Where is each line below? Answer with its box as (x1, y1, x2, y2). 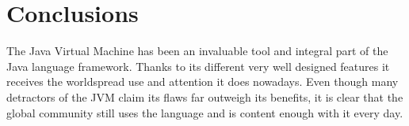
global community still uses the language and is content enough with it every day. (6, 104, 403, 120)
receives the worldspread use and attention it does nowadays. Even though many (6, 73, 399, 90)
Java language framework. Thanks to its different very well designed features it (6, 57, 390, 74)
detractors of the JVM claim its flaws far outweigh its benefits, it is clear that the (6, 88, 403, 105)
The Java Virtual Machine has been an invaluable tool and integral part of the (6, 43, 388, 59)
